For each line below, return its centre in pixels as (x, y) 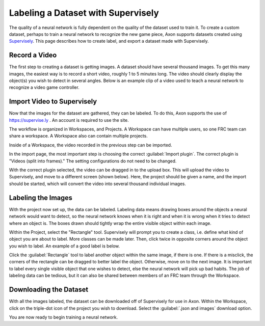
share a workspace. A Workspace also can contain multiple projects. (79, 136)
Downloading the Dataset (49, 290)
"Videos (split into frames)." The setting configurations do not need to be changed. (93, 161)
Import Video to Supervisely (53, 101)
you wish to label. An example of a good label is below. (65, 246)
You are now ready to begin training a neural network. (63, 317)
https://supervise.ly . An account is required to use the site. (69, 120)
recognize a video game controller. (44, 87)
